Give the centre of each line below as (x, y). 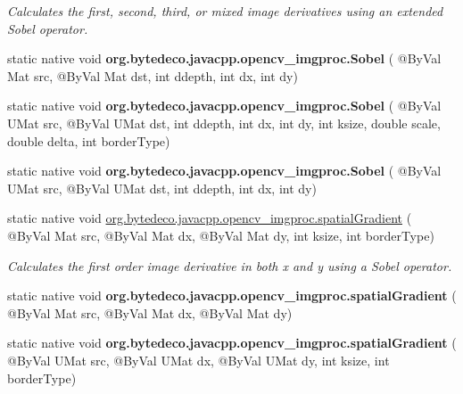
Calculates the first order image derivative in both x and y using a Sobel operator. (230, 265)
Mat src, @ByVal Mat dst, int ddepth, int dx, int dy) (153, 75)
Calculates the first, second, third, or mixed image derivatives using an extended (225, 11)
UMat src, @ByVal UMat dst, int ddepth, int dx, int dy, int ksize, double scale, (224, 123)
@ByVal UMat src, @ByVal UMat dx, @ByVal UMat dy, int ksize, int (198, 360)
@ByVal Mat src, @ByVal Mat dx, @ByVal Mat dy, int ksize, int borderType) (221, 235)
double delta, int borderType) (89, 140)
